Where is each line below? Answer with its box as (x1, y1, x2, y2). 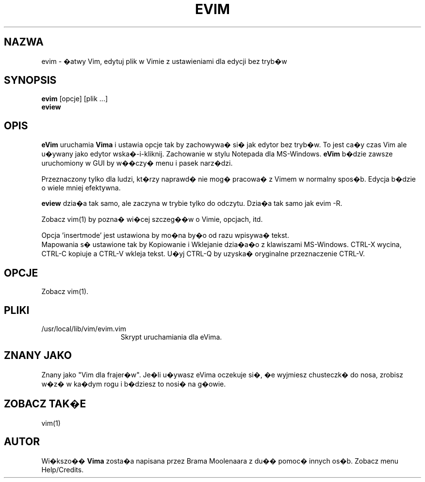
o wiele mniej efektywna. (41, 184, 121, 192)
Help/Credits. (41, 465, 84, 474)
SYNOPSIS (4, 74, 57, 87)
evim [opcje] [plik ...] (41, 94, 108, 103)
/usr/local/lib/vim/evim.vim (41, 324, 127, 333)
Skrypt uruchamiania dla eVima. (120, 332, 222, 341)
